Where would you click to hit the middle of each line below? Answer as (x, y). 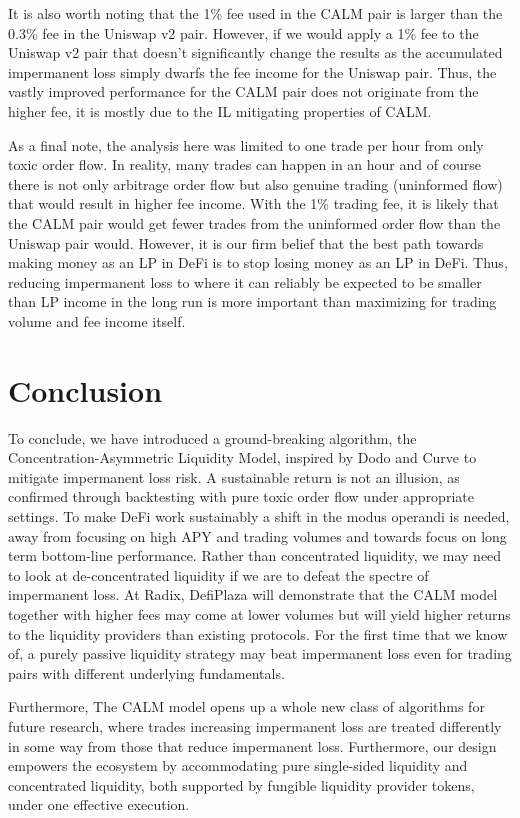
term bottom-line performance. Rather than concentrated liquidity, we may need (255, 555)
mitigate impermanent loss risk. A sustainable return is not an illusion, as (234, 476)
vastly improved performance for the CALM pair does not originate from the (243, 91)
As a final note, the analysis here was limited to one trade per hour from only (246, 144)
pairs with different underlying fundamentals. (146, 672)
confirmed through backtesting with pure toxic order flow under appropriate (241, 496)
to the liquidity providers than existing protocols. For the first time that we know (258, 633)
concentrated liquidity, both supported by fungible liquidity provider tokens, (241, 784)
